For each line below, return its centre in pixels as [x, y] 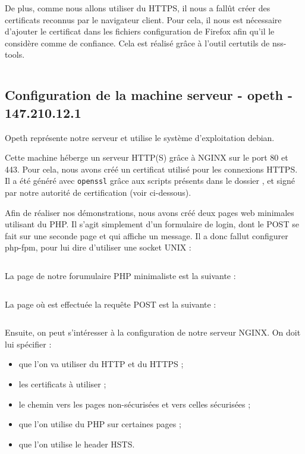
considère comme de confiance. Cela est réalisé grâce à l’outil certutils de [137, 43]
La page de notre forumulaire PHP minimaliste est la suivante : [120, 275]
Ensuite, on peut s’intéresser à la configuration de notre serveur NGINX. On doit [153, 332]
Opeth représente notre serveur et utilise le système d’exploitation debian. [140, 137]
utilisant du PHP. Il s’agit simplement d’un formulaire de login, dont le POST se [152, 224]
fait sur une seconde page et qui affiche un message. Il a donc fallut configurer [147, 235]
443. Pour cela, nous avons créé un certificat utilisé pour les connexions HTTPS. [151, 169]
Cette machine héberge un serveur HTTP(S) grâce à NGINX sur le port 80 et [147, 157]
